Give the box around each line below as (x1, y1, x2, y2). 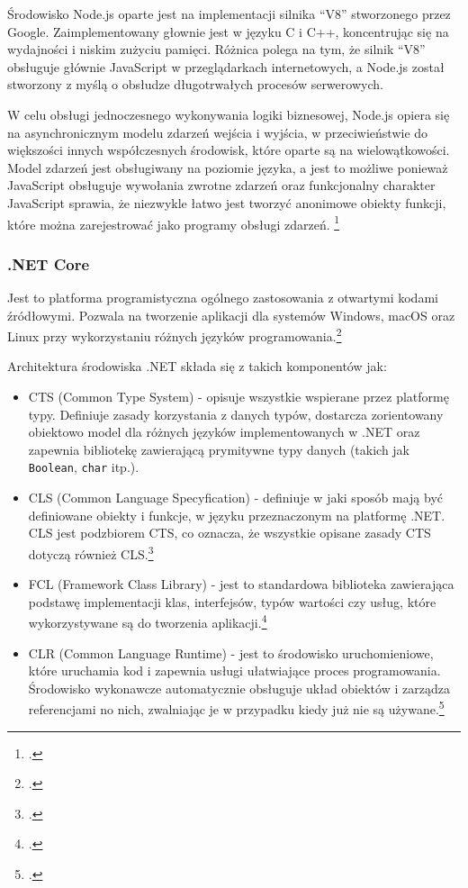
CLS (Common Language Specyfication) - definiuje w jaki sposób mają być (28, 488, 444, 507)
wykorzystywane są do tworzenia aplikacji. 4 (28, 611, 267, 631)
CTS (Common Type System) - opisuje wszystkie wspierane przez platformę (28, 387, 449, 406)
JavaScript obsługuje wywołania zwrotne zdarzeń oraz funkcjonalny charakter (7, 176, 436, 195)
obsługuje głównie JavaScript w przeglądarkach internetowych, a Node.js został (7, 57, 445, 76)
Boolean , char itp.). (28, 458, 139, 476)
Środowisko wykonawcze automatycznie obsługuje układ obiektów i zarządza (28, 678, 450, 697)
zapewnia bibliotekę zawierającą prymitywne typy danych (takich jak (28, 439, 410, 458)
